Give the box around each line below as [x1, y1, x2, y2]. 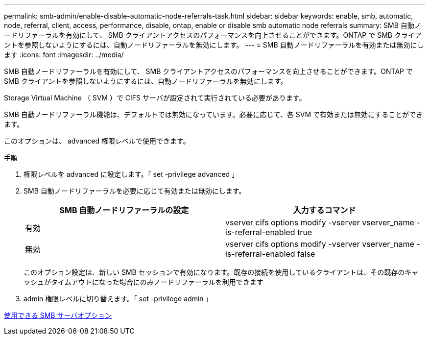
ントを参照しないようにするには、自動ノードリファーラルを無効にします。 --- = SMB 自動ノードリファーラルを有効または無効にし [4, 41, 424, 49]
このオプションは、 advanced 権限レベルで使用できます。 [4, 137, 190, 145]
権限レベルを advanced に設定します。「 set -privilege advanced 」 [24, 170, 239, 178]
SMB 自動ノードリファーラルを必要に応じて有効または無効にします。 [24, 187, 246, 195]
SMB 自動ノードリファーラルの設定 [59, 205, 189, 215]
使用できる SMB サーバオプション [4, 311, 112, 319]
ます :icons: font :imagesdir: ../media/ [4, 50, 124, 59]
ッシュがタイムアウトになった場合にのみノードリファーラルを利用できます [24, 278, 263, 286]
